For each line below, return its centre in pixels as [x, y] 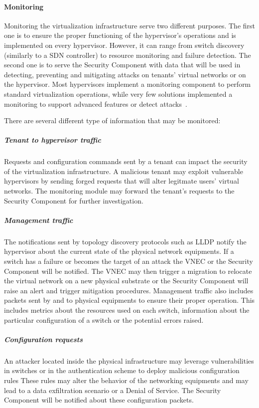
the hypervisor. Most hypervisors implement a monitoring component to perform [128, 84]
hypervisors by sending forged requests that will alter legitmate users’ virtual [122, 181]
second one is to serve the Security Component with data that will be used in [122, 65]
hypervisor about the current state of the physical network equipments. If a [119, 251]
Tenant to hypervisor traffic [53, 140]
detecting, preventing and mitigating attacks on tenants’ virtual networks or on [125, 74]
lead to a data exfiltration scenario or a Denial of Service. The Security [113, 390]
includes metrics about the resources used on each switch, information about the [127, 309]
